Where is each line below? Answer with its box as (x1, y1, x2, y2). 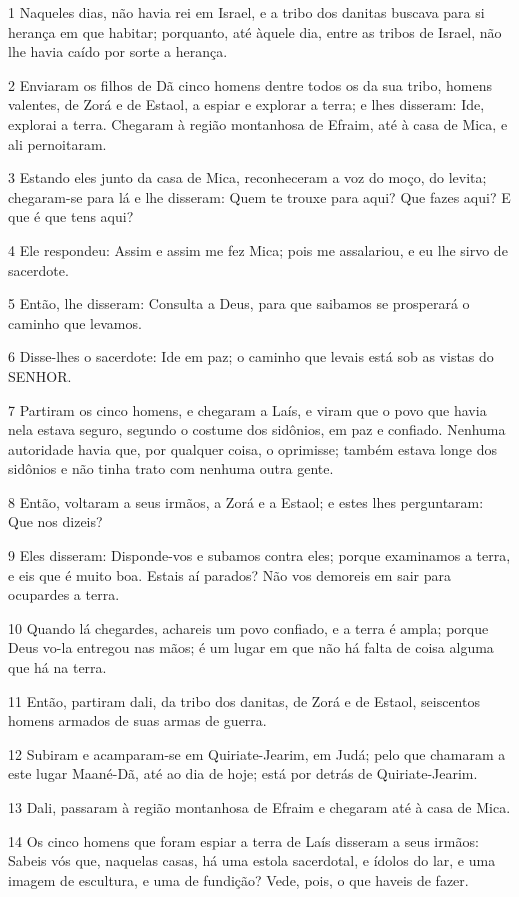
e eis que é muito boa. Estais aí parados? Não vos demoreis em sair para (8, 564, 451, 585)
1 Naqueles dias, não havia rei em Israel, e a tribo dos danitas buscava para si (8, 2, 485, 22)
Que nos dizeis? (8, 511, 103, 532)
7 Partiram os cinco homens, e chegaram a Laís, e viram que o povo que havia (8, 399, 487, 420)
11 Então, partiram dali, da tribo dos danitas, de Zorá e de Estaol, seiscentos (8, 690, 480, 711)
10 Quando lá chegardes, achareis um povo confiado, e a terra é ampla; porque (8, 617, 489, 638)
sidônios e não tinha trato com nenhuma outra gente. (8, 458, 334, 479)
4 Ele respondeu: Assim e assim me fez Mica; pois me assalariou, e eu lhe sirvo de (8, 239, 508, 260)
